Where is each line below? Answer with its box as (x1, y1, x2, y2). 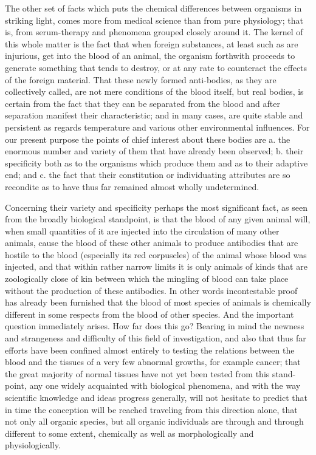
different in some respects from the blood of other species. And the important (5, 307, 294, 320)
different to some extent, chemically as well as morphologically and (5, 426, 254, 439)
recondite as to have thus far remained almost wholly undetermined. (5, 180, 259, 193)
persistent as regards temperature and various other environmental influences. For (5, 120, 310, 133)
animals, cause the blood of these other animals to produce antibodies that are (5, 236, 298, 249)
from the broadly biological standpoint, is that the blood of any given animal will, (5, 213, 311, 225)
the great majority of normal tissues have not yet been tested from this (5, 367, 270, 380)
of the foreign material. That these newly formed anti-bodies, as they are (5, 73, 276, 86)
